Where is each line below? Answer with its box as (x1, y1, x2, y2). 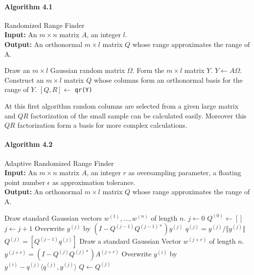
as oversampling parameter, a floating (128, 167, 241, 178)
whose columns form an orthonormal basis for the (93, 74, 243, 85)
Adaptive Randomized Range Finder (4, 158, 114, 168)
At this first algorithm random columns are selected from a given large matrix (4, 101, 239, 111)
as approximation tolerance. (52, 177, 136, 187)
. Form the (132, 65, 164, 75)
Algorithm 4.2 (4, 139, 53, 149)
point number (4, 177, 45, 187)
